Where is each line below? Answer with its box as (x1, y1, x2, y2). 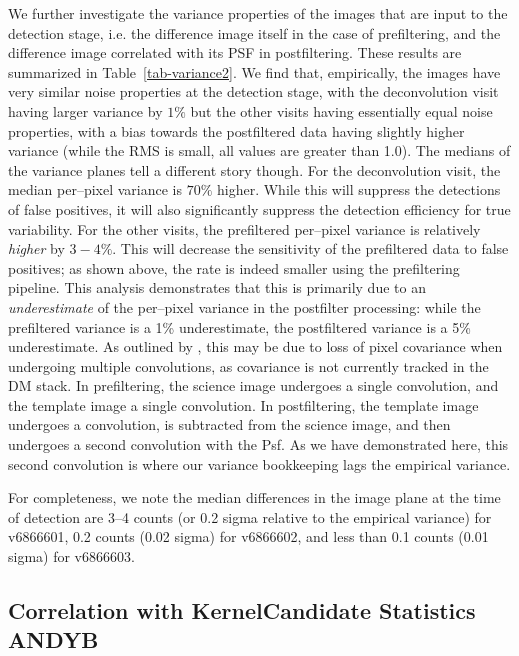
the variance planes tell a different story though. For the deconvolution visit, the (8, 159, 501, 180)
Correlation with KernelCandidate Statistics (8, 595, 476, 626)
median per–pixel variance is (8, 179, 182, 200)
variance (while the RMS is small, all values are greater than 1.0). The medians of (8, 140, 511, 161)
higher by (8, 238, 65, 259)
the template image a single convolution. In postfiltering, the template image (8, 394, 479, 415)
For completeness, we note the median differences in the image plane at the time (8, 487, 501, 508)
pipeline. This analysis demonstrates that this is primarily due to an (8, 277, 426, 298)
